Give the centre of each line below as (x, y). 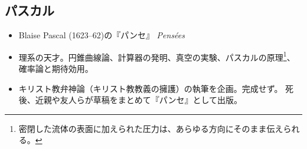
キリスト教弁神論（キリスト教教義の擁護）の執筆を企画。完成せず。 (151, 88)
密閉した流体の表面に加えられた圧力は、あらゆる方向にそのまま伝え (151, 128)
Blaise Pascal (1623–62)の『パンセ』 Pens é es (102, 35)
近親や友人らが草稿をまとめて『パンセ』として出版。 (139, 100)
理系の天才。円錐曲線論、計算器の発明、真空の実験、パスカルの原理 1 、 (157, 56)
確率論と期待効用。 (56, 69)
